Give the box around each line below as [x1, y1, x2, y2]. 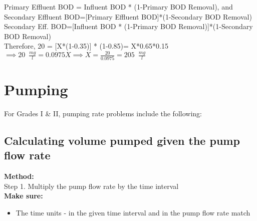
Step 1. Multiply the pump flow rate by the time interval [4, 180, 179, 191]
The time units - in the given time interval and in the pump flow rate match [16, 207, 250, 217]
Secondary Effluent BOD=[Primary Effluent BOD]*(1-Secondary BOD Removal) [4, 11, 252, 22]
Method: [4, 171, 34, 181]
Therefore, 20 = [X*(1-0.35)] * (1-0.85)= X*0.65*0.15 [4, 41, 168, 51]
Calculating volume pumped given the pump [4, 132, 240, 148]
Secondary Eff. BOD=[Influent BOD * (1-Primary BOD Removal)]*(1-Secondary [4, 21, 253, 32]
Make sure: [4, 190, 43, 201]
